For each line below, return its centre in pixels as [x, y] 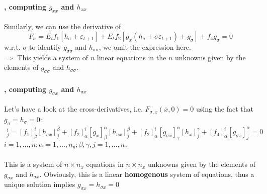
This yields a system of [53, 57]
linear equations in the [131, 57]
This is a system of [33, 164]
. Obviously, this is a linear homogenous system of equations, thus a [147, 174]
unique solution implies [40, 184]
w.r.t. [12, 46]
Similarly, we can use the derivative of [63, 26]
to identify [45, 46]
